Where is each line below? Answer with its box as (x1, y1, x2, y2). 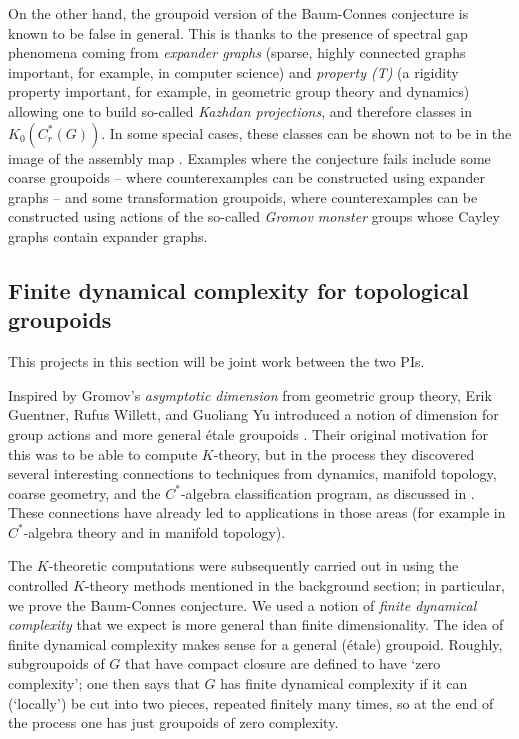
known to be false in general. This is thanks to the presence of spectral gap (8, 22, 468, 43)
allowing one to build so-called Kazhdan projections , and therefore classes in (8, 100, 472, 121)
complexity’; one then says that (8, 673, 200, 694)
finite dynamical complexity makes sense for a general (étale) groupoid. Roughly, (8, 633, 503, 654)
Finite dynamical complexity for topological (8, 274, 469, 305)
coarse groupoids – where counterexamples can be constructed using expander (8, 167, 485, 188)
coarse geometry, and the (8, 482, 161, 503)
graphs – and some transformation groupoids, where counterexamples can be (8, 186, 478, 207)
